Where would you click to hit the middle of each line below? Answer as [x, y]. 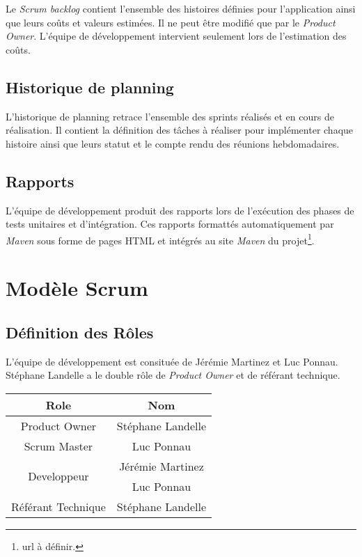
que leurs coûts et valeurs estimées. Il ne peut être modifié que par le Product [171, 22]
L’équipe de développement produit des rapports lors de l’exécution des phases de [180, 210]
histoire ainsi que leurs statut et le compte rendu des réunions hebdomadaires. [173, 143]
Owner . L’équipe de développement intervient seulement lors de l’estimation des [176, 36]
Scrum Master [58, 446]
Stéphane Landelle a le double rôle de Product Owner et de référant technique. [173, 375]
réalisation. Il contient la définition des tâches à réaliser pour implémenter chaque [180, 130]
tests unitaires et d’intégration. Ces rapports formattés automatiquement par [170, 224]
